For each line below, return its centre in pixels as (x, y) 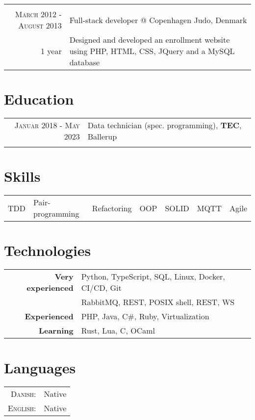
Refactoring (112, 208)
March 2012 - (38, 14)
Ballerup (102, 137)
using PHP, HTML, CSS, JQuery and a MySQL (152, 51)
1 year (51, 51)
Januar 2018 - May (47, 125)
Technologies (48, 250)
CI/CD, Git (101, 288)
